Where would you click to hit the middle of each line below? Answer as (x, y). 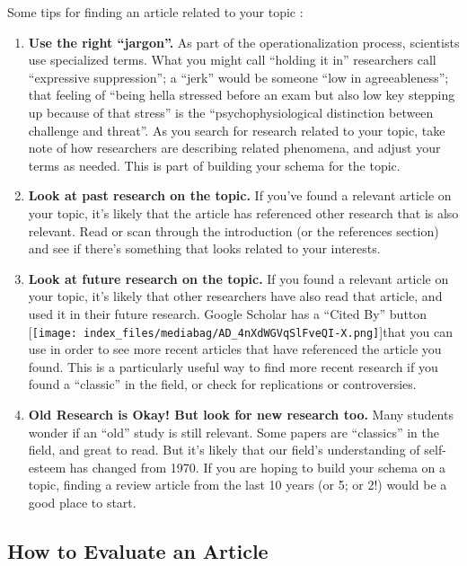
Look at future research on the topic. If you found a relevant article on (238, 278)
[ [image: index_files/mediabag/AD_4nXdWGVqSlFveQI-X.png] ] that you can (240, 331)
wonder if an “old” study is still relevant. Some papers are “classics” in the (234, 432)
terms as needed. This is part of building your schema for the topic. (214, 165)
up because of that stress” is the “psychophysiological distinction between (231, 112)
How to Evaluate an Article (138, 550)
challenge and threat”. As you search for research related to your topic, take (237, 130)
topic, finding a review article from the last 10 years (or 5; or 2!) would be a (238, 485)
